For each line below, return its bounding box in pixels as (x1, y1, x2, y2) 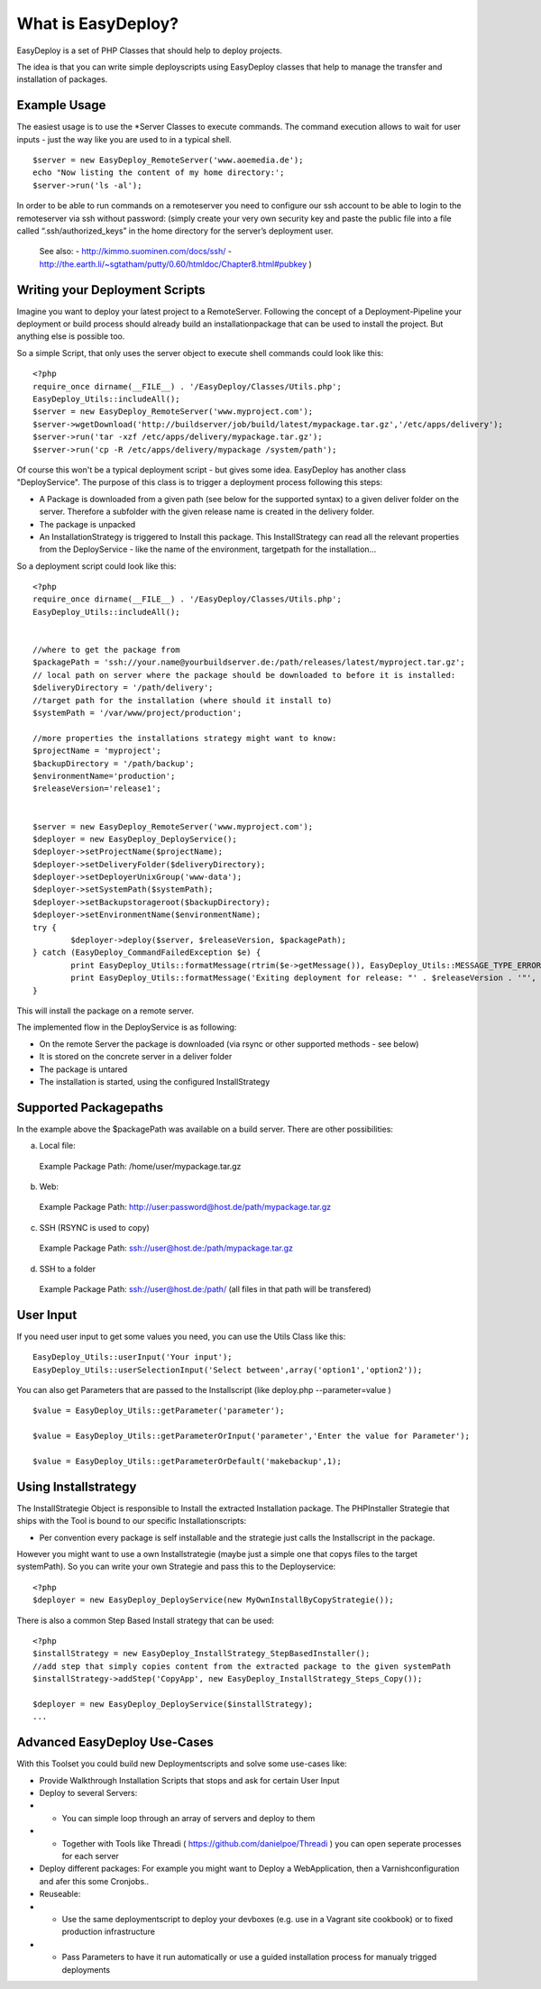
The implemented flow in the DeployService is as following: (16, 1022, 237, 1032)
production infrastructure (61, 1926, 155, 1938)
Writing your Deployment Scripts (16, 282, 206, 298)
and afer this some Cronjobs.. (39, 1875, 150, 1886)
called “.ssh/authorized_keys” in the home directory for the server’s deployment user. (16, 225, 334, 236)
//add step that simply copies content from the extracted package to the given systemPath (32, 1661, 451, 1672)
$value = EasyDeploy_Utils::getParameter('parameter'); (32, 1406, 285, 1416)
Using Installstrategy (16, 1479, 137, 1494)
